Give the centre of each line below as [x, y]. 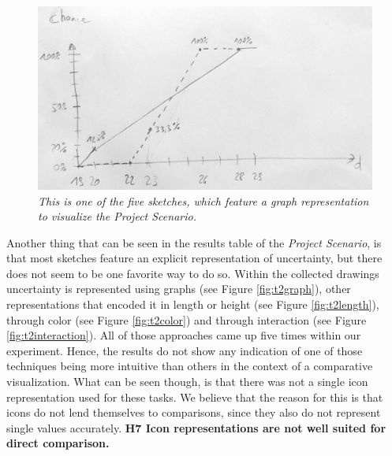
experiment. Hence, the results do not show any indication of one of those [185, 350]
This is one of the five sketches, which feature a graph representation [203, 200]
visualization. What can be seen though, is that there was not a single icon [187, 382]
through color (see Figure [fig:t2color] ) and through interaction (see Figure [187, 319]
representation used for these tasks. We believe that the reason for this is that [195, 397]
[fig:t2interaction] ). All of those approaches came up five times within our [184, 335]
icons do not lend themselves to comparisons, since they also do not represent [194, 412]
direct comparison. [58, 443]
